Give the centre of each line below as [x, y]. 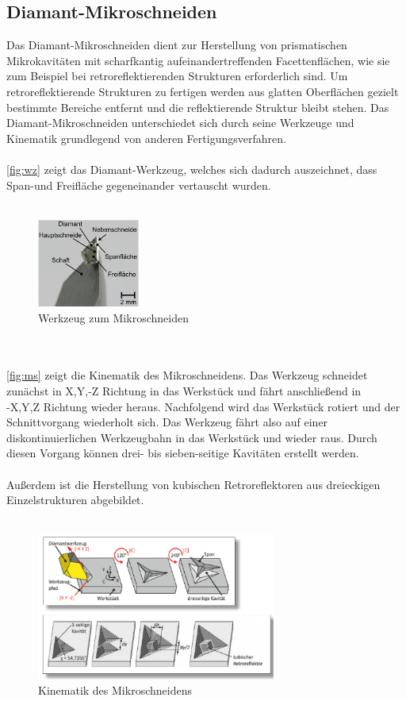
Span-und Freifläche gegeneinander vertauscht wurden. [139, 185]
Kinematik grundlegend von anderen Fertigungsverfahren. [146, 138]
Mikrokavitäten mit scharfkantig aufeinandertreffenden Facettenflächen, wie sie [198, 60]
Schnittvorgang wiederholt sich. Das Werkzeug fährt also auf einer [167, 422]
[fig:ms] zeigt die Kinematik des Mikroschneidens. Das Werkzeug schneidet [187, 375]
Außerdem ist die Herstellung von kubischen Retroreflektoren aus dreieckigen [193, 484]
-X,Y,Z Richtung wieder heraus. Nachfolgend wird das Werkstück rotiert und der [203, 406]
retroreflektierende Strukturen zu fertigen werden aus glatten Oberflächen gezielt [203, 91]
